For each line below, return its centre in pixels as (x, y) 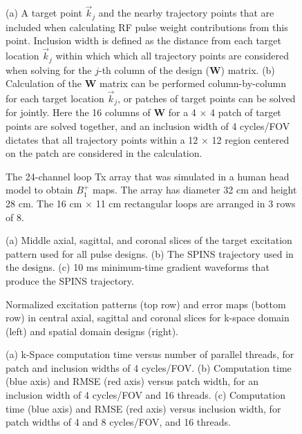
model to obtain (39, 190)
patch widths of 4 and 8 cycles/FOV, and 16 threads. (118, 422)
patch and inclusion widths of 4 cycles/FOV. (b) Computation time (149, 367)
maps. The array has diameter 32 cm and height (195, 190)
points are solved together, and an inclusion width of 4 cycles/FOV (148, 125)
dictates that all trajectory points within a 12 (102, 139)
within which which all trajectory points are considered (172, 56)
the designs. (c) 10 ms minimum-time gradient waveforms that (138, 267)
